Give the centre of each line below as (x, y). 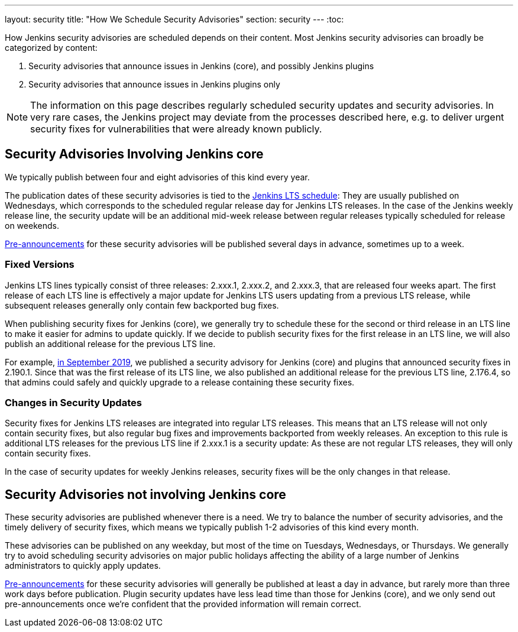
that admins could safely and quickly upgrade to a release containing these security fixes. (180, 382)
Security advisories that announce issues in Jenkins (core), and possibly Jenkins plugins (201, 66)
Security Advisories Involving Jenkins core (134, 154)
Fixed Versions (40, 265)
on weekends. (32, 225)
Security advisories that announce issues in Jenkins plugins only (154, 84)
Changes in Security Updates (73, 402)
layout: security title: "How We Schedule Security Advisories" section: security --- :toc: (174, 19)
